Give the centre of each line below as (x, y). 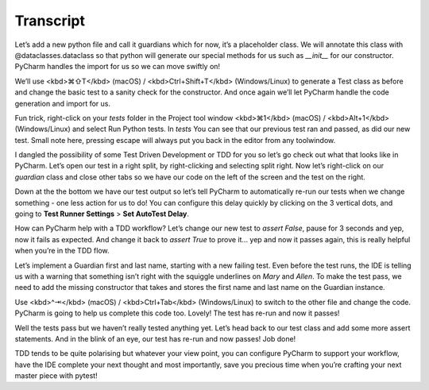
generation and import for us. (63, 103)
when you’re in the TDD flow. (62, 251)
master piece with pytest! (56, 376)
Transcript (50, 21)
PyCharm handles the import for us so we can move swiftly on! (118, 67)
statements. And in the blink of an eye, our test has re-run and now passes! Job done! (155, 338)
